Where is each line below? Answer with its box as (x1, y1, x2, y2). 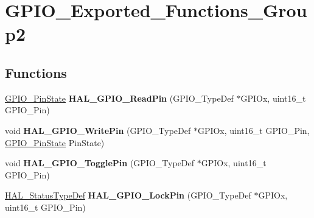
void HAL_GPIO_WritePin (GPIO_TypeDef (5, 124, 191, 136)
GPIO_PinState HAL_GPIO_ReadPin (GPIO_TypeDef (5, 91, 234, 104)
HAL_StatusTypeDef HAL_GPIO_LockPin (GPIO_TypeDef (5, 189, 251, 202)
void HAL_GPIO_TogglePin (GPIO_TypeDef (5, 156, 195, 169)
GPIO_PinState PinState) (5, 136, 105, 149)
